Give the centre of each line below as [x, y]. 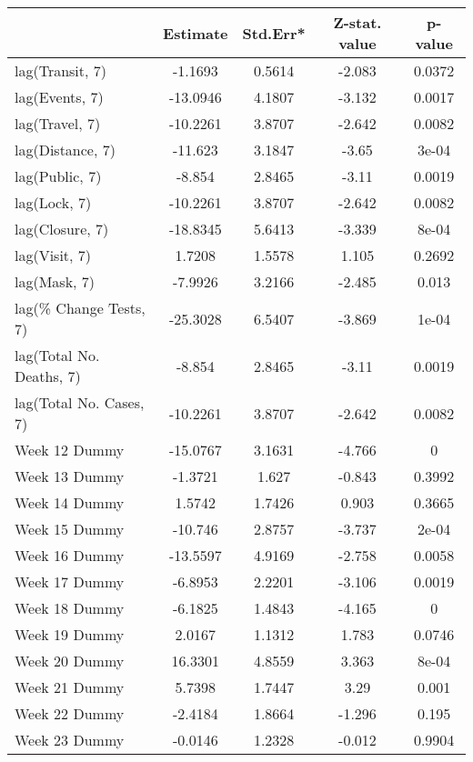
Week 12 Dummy [70, 450]
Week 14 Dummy [70, 502]
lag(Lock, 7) [53, 202]
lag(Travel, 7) [58, 123]
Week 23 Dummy [70, 740]
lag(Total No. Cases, [80, 402]
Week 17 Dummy [70, 582]
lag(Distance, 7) [65, 150]
